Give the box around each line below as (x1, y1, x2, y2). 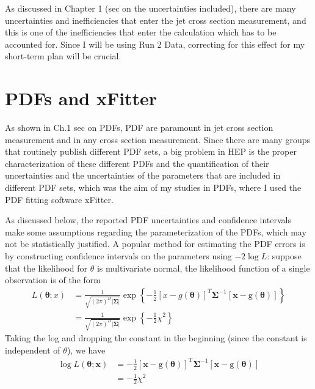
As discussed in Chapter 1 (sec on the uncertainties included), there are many (5, 2, 296, 14)
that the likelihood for (5, 261, 88, 274)
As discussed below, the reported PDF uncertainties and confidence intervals (5, 213, 292, 226)
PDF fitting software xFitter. (5, 193, 114, 206)
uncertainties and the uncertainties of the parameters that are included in (5, 169, 281, 182)
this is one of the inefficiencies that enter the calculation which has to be (5, 26, 277, 39)
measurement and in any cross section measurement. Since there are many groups (5, 133, 310, 146)
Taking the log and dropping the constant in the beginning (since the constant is (5, 332, 307, 344)
